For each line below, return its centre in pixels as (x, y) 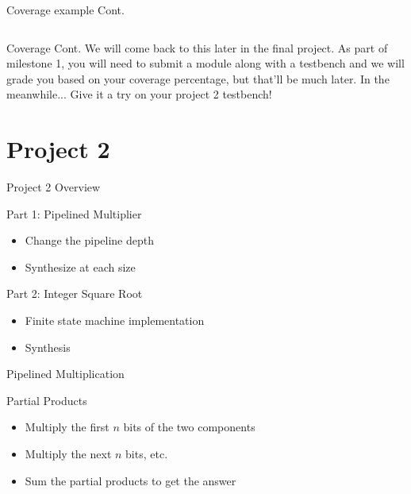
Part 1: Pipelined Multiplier (74, 213)
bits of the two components (189, 427)
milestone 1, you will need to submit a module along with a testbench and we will (205, 63)
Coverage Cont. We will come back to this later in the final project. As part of (197, 47)
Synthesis (48, 347)
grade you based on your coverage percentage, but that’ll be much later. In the (198, 78)
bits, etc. (147, 454)
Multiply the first (67, 427)
